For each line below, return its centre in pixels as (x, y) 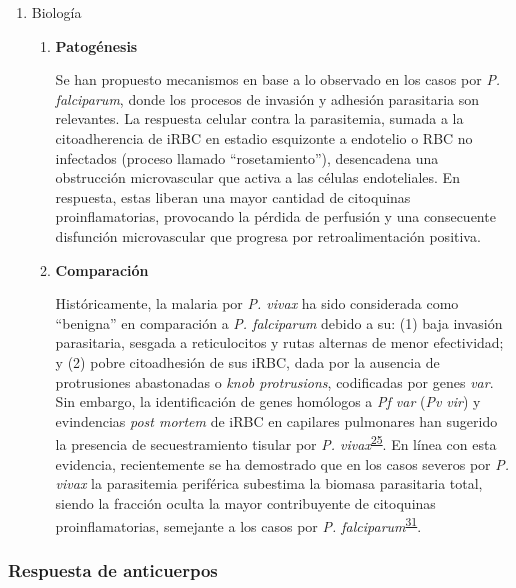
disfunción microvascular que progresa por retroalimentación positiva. (268, 235)
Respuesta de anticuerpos (113, 570)
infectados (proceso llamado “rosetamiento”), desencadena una (247, 157)
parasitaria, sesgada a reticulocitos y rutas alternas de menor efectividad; (279, 342)
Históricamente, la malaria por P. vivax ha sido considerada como (257, 303)
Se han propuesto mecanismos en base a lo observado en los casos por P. (278, 79)
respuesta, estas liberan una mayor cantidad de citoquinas (233, 196)
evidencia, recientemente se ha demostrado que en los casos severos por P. (282, 463)
